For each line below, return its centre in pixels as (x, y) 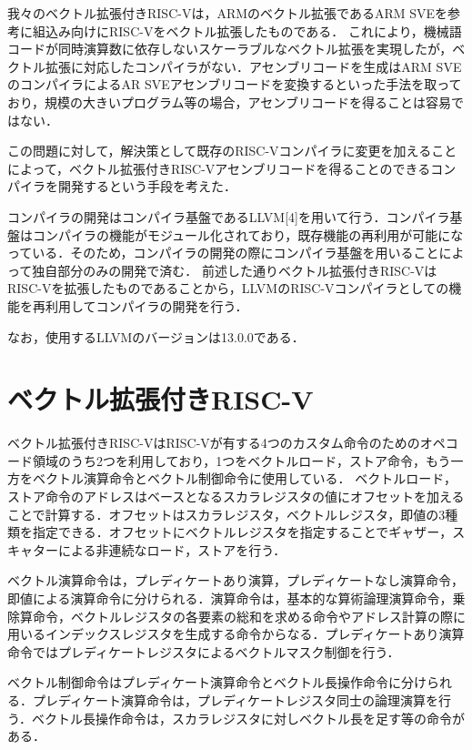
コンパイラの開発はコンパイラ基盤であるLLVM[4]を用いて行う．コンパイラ (229, 216)
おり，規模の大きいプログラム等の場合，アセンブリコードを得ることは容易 (229, 101)
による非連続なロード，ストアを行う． (172, 549)
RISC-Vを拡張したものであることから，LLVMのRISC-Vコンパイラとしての (228, 288)
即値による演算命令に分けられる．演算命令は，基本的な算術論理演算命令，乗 (236, 598)
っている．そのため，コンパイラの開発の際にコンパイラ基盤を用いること (223, 253)
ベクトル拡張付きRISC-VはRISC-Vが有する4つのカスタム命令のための (214, 443)
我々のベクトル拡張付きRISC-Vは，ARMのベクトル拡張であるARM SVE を (228, 13)
